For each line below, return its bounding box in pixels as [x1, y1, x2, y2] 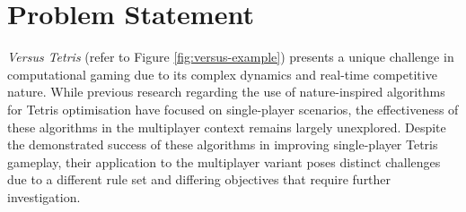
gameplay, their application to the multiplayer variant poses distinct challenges [7, 152, 441, 171]
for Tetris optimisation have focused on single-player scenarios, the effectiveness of [7, 99, 459, 118]
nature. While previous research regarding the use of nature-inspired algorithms [7, 82, 445, 101]
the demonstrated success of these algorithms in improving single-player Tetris [7, 135, 438, 154]
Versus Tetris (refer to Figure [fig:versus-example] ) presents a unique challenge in [7, 47, 454, 66]
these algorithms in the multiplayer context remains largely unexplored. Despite [7, 117, 446, 136]
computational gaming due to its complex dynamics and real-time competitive [7, 64, 437, 83]
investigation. [7, 187, 81, 206]
